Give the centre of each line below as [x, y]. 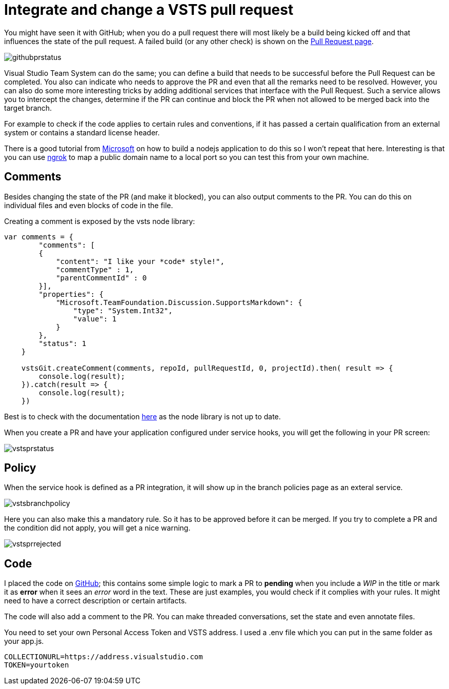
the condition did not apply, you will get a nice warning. [97, 528]
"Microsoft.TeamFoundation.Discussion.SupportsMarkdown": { [179, 302]
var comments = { [39, 237]
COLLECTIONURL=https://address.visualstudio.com [104, 657]
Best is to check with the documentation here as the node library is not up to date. [142, 416]
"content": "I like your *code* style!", [140, 261]
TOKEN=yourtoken [37, 665]
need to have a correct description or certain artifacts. [96, 601]
